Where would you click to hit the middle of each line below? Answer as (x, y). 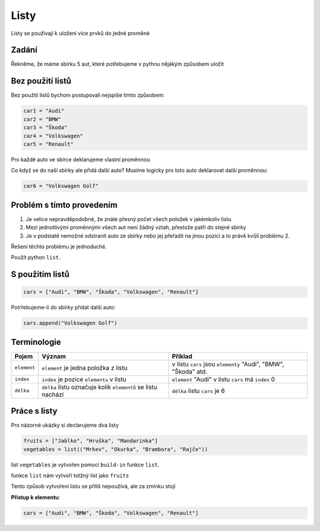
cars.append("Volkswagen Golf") (71, 323)
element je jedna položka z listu (84, 367)
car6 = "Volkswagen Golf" (61, 186)
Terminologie (36, 342)
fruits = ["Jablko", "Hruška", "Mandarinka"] (91, 441)
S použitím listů (40, 275)
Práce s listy (34, 411)
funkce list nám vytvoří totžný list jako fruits (70, 476)
